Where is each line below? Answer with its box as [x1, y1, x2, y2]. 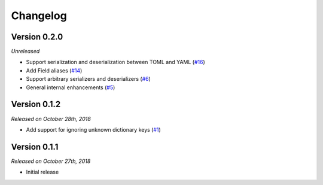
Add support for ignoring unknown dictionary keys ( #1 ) [26, 126, 161, 133]
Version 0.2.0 [11, 32, 63, 42]
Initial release [26, 168, 59, 176]
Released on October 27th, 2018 [11, 157, 91, 165]
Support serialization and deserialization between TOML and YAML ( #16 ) [26, 59, 206, 66]
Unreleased [11, 48, 40, 55]
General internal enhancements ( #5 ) [26, 84, 115, 91]
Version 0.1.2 [11, 99, 61, 110]
